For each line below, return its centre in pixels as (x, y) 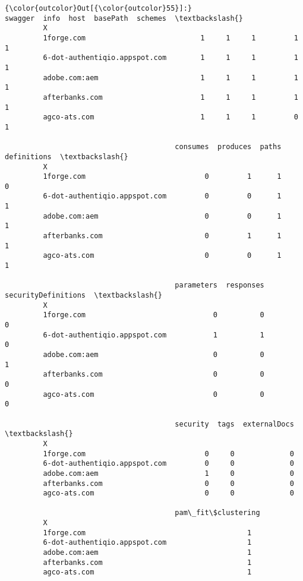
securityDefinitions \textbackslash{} (83, 296)
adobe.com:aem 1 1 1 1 (171, 78)
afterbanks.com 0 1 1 (162, 236)
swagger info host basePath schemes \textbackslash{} (124, 18)
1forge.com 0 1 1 (162, 177)
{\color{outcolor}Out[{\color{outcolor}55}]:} (98, 8)
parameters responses (220, 285)
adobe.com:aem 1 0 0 (168, 473)
